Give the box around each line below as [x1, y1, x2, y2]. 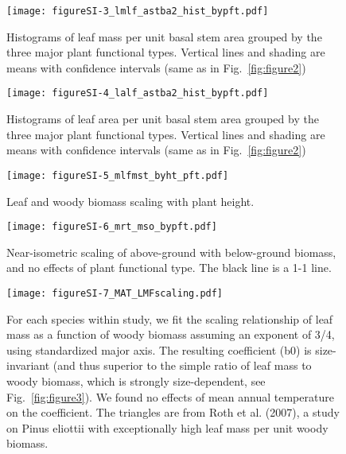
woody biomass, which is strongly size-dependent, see [6, 373, 266, 389]
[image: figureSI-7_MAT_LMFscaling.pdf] [6, 287, 224, 299]
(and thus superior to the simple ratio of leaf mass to [52, 357, 312, 374]
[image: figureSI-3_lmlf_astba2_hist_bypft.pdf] [6, 6, 269, 17]
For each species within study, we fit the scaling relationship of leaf [6, 310, 333, 327]
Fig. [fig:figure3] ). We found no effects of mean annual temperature [6, 388, 334, 405]
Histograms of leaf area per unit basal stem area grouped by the [6, 111, 319, 127]
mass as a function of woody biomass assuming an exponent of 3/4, [6, 326, 335, 343]
